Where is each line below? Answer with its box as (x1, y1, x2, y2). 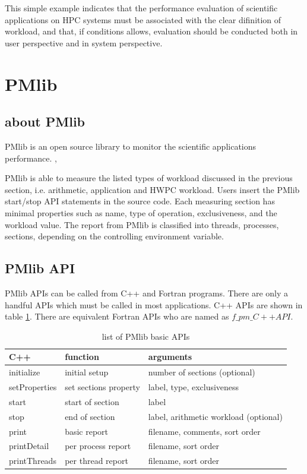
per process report (65, 440, 131, 452)
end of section (65, 410, 115, 422)
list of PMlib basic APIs (102, 330, 190, 342)
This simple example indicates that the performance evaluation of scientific (5, 2, 278, 14)
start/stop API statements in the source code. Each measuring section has (5, 195, 275, 207)
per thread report (65, 454, 128, 467)
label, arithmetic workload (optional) (148, 410, 283, 422)
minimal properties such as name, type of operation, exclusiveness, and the (5, 206, 277, 219)
